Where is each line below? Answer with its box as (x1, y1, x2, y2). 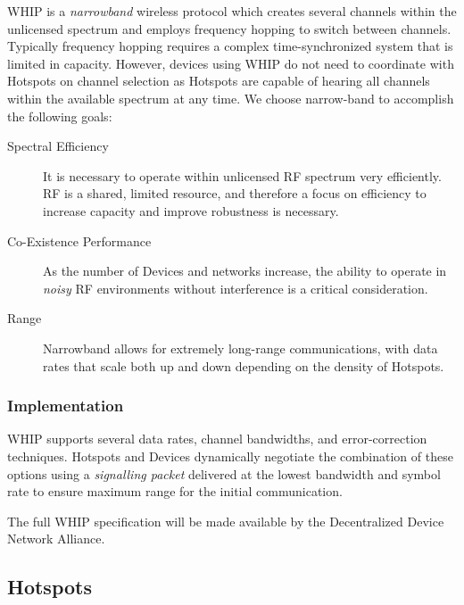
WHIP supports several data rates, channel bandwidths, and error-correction (7, 429, 427, 448)
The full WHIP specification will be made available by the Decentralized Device (7, 511, 444, 530)
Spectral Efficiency (7, 137, 109, 155)
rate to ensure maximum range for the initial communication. (7, 482, 343, 501)
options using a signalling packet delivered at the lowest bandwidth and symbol (7, 464, 441, 483)
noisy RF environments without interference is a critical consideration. (43, 278, 428, 297)
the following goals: (7, 106, 112, 125)
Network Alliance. (7, 529, 105, 548)
